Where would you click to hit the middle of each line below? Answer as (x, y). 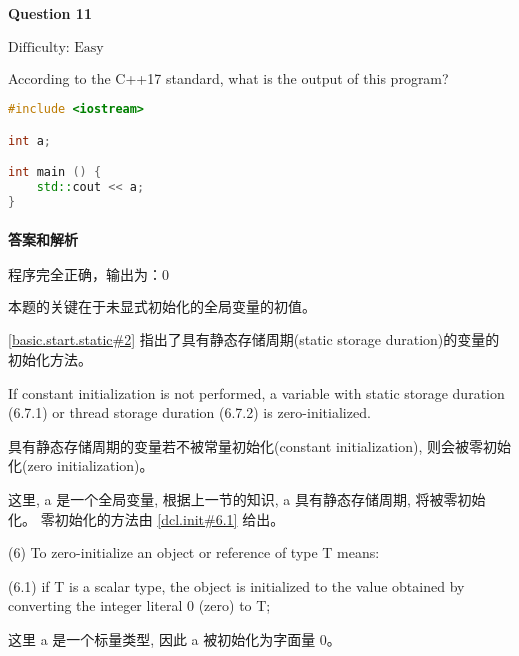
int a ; (29, 140)
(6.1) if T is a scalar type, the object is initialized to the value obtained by (236, 585)
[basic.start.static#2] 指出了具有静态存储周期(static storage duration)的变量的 (254, 339)
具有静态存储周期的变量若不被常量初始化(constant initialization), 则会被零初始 (259, 445)
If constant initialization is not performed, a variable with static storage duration (256, 392)
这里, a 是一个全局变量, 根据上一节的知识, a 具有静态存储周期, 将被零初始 (247, 499)
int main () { (55, 172)
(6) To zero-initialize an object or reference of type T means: (194, 552)
